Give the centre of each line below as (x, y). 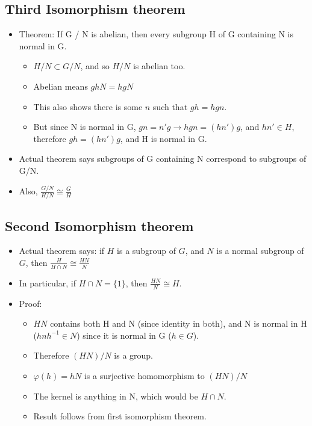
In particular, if (48, 282)
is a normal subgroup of (260, 251)
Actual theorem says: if (62, 251)
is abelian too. (159, 66)
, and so (95, 66)
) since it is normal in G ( (124, 335)
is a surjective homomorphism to (144, 375)
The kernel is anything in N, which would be (116, 396)
